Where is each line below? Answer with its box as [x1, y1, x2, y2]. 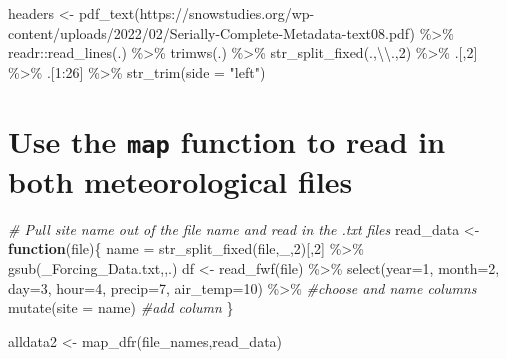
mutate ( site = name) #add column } [8, 297, 234, 318]
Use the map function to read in [8, 120, 446, 161]
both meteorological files [8, 160, 353, 201]
